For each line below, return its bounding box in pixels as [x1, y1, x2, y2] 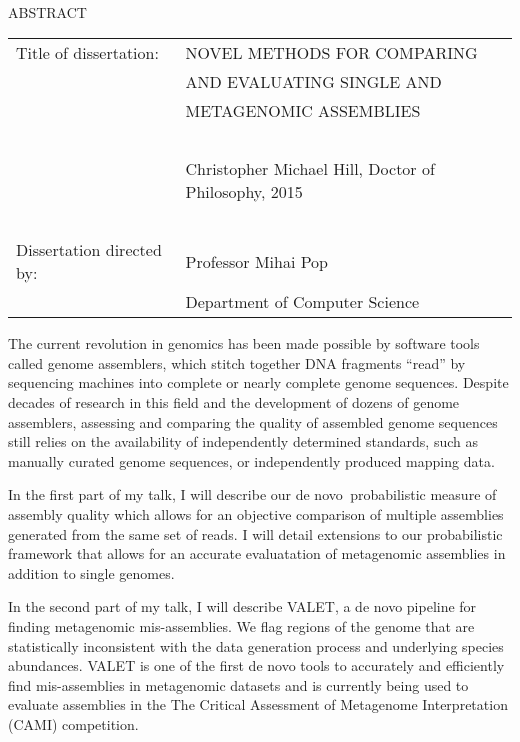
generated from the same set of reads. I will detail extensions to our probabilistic [8, 523, 503, 544]
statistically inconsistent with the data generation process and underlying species [8, 635, 504, 656]
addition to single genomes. [8, 562, 175, 583]
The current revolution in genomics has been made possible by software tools [8, 333, 480, 354]
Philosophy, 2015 [185, 180, 303, 204]
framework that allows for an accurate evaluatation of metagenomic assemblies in [8, 543, 506, 564]
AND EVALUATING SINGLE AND [185, 70, 442, 94]
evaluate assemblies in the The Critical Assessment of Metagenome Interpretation [8, 694, 508, 715]
